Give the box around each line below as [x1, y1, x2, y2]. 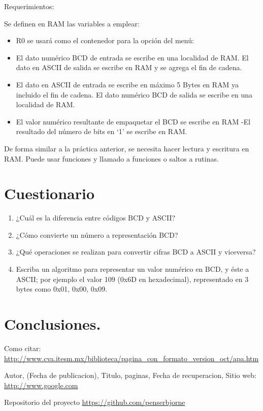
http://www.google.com [4, 380, 78, 390]
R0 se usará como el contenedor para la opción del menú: [16, 35, 194, 46]
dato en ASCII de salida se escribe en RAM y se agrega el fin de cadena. [16, 62, 242, 73]
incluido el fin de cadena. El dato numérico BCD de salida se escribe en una [16, 89, 253, 100]
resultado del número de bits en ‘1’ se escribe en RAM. [16, 126, 187, 137]
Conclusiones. [4, 313, 101, 334]
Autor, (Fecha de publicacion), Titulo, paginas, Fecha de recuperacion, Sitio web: [4, 370, 256, 381]
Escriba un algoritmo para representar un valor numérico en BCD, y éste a [16, 264, 249, 274]
